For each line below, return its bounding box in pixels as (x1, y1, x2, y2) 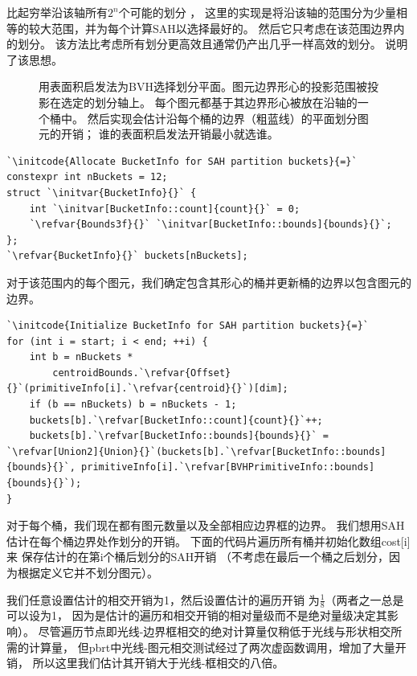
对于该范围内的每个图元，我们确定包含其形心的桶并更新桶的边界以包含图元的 (6, 273, 411, 290)
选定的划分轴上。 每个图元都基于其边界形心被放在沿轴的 (60, 93, 358, 110)
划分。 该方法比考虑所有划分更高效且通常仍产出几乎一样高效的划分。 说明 (17, 35, 408, 52)
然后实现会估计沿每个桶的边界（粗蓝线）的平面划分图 (87, 109, 369, 126)
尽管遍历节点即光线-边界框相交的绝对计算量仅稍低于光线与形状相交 (38, 623, 391, 640)
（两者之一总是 (325, 591, 404, 608)
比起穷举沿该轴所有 (6, 4, 108, 20)
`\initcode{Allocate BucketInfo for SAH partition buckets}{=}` (6, 155, 358, 167)
